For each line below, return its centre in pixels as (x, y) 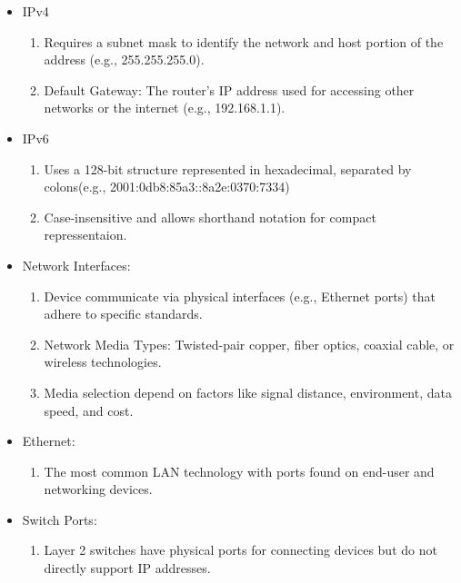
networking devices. (98, 489)
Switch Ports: (60, 519)
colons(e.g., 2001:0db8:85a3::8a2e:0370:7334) (167, 187)
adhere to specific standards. (123, 314)
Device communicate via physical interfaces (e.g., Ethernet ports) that (240, 296)
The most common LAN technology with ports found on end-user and (239, 471)
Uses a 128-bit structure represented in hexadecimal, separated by (228, 168)
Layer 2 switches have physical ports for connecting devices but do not (241, 550)
